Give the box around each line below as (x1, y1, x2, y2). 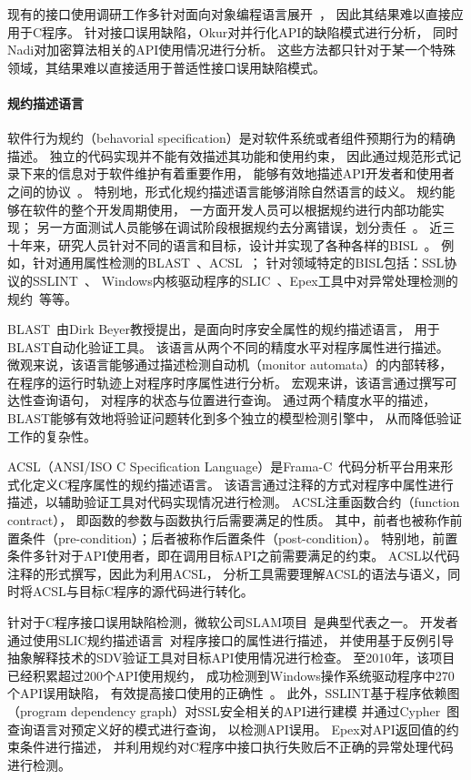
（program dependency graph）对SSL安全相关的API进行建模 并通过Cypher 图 (7, 701, 460, 720)
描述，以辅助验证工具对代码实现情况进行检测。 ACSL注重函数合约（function (7, 492, 460, 512)
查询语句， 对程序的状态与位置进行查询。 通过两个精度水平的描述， (32, 390, 436, 410)
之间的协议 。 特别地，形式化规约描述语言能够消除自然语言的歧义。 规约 (7, 181, 443, 200)
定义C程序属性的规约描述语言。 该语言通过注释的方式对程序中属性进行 (32, 474, 454, 493)
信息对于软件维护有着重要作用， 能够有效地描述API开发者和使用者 (57, 164, 455, 183)
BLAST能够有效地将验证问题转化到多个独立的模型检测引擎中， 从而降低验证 (7, 409, 462, 428)
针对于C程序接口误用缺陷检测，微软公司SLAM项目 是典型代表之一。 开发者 (7, 613, 458, 632)
